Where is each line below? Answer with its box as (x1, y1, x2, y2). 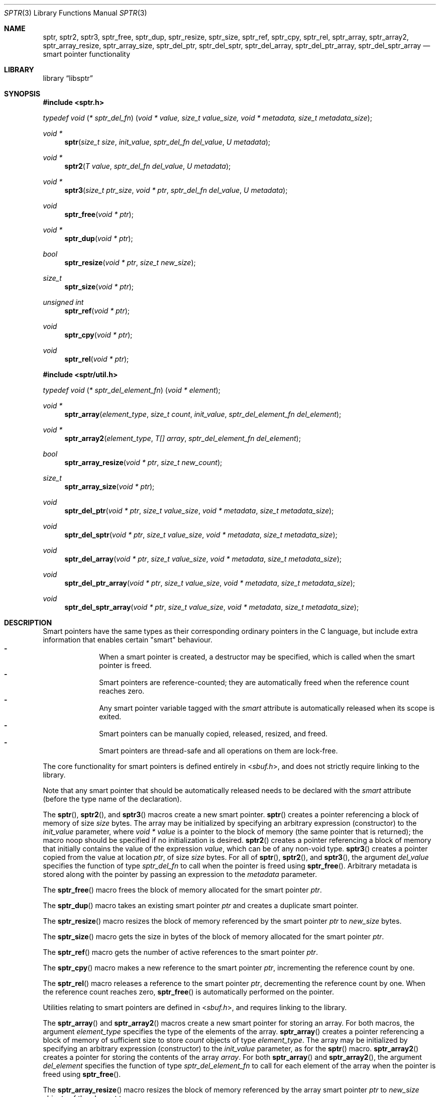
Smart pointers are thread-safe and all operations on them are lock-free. (99, 746, 338, 755)
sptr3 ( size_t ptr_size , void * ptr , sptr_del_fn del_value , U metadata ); (64, 186, 288, 194)
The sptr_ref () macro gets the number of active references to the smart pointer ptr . (43, 948, 318, 956)
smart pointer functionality (43, 50, 131, 58)
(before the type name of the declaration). (43, 795, 182, 803)
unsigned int (43, 298, 84, 306)
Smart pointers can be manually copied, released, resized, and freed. (99, 729, 328, 738)
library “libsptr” (43, 74, 93, 82)
